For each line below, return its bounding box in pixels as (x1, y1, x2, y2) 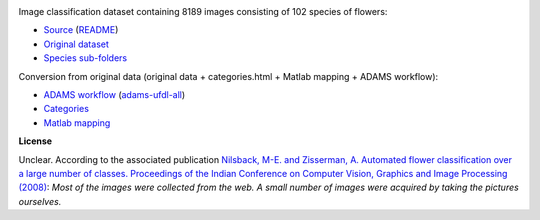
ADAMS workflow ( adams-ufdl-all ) (43, 88, 186, 100)
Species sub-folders (43, 52, 128, 64)
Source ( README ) (43, 24, 119, 36)
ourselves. (18, 195, 62, 207)
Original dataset (43, 38, 110, 50)
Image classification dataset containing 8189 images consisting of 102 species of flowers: (18, 6, 388, 17)
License (18, 135, 53, 147)
